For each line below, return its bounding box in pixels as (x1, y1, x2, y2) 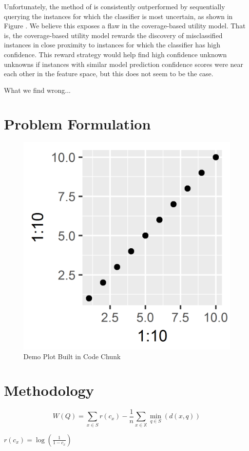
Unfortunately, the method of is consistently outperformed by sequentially (4, 1, 225, 11)
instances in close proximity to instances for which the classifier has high (4, 40, 221, 50)
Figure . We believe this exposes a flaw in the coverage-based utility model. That (4, 21, 246, 31)
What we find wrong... (4, 85, 71, 95)
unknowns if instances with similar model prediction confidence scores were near (4, 59, 244, 69)
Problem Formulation (4, 113, 151, 133)
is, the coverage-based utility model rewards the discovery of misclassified (4, 30, 223, 40)
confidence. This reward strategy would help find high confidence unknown (4, 49, 227, 59)
